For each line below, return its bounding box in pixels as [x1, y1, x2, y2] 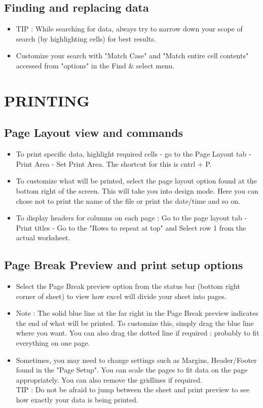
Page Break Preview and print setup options [4, 257, 243, 273]
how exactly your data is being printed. [16, 394, 138, 405]
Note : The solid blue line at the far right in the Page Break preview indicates [16, 308, 258, 318]
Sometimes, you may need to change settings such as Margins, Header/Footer [16, 354, 257, 365]
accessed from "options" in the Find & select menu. [16, 60, 175, 70]
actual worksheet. [16, 232, 70, 243]
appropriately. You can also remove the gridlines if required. [16, 374, 202, 385]
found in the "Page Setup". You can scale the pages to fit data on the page [16, 364, 248, 375]
